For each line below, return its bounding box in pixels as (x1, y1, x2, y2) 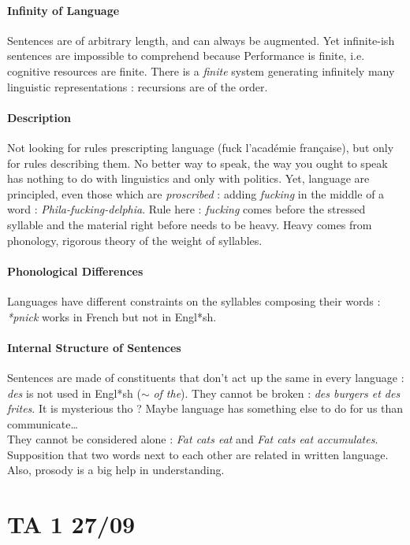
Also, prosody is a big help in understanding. (7, 462, 225, 478)
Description (7, 109, 72, 125)
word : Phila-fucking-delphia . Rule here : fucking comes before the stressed (7, 201, 366, 217)
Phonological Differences (7, 262, 143, 279)
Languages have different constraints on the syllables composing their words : (7, 292, 381, 309)
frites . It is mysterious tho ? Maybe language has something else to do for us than (7, 400, 404, 417)
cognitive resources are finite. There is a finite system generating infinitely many (7, 62, 395, 79)
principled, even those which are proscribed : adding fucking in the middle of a (7, 185, 385, 202)
